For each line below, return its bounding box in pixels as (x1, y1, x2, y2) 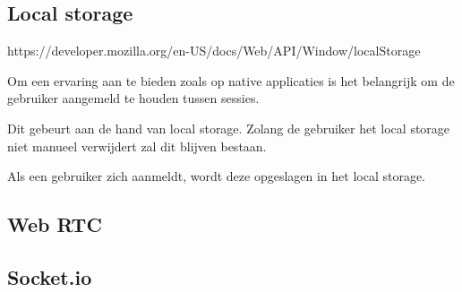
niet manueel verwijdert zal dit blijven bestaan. (7, 136, 267, 155)
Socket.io (7, 262, 92, 290)
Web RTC (7, 210, 102, 238)
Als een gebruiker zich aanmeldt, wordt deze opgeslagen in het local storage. (7, 167, 426, 185)
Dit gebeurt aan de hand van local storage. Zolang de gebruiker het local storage (7, 118, 450, 137)
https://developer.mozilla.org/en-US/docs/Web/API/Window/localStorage (7, 41, 421, 60)
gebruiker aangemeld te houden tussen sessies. (7, 89, 260, 107)
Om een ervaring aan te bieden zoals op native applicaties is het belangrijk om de (7, 71, 455, 90)
